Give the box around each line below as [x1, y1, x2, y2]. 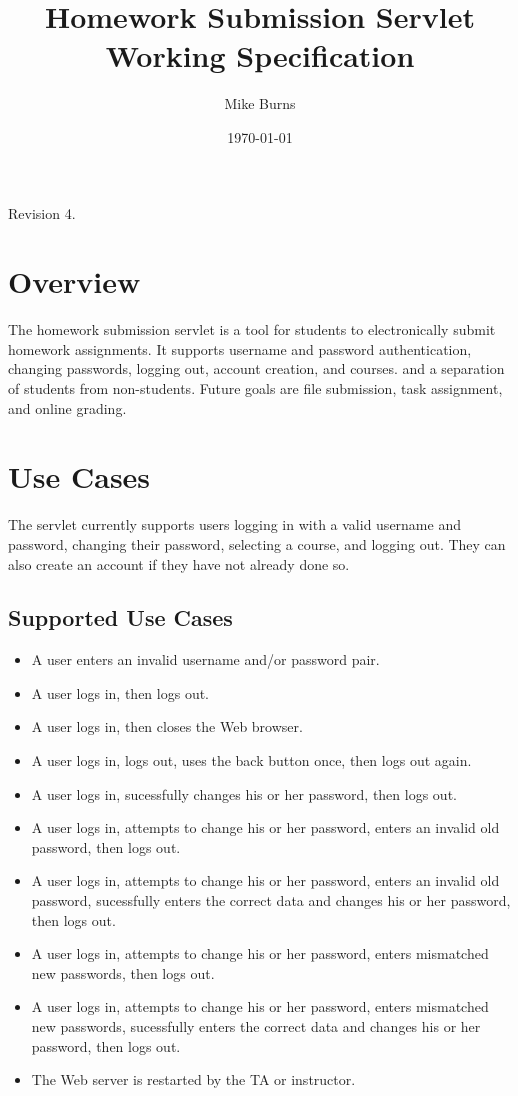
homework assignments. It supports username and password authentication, [8, 338, 472, 359]
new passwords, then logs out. [31, 962, 215, 983]
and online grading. [8, 397, 127, 418]
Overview [8, 261, 141, 302]
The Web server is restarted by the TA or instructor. [31, 1069, 356, 1090]
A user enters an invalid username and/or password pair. [31, 649, 380, 670]
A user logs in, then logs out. [31, 682, 210, 703]
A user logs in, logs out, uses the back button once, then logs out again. [31, 750, 472, 771]
